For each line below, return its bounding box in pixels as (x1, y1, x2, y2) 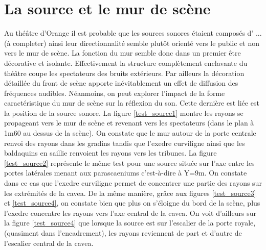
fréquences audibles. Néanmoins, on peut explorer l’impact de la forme (4, 87, 225, 98)
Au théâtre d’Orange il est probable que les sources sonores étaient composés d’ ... (4, 28, 262, 38)
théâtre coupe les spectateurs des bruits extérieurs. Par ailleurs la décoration (4, 67, 245, 78)
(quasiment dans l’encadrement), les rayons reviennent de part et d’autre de (4, 228, 242, 238)
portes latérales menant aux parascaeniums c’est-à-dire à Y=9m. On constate (4, 167, 247, 178)
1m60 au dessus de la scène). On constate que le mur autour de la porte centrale (4, 128, 256, 138)
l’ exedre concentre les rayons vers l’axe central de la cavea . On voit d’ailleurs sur (4, 207, 256, 218)
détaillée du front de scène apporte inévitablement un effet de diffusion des (4, 78, 238, 88)
